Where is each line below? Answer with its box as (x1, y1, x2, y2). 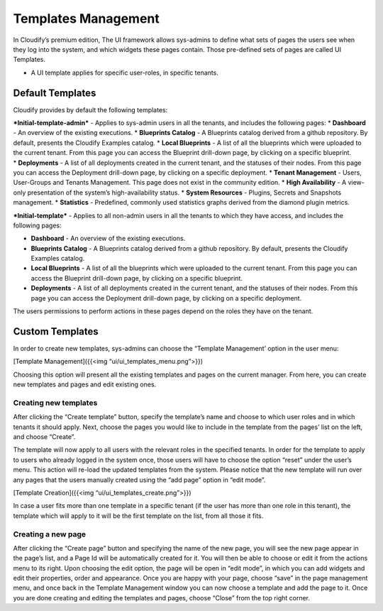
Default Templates (13, 87, 96, 99)
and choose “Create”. (13, 433, 76, 441)
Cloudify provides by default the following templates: (13, 105, 168, 114)
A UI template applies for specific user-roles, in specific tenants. (30, 68, 219, 77)
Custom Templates (13, 325, 99, 337)
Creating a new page (13, 529, 87, 539)
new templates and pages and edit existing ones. (13, 380, 157, 389)
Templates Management (13, 11, 160, 26)
